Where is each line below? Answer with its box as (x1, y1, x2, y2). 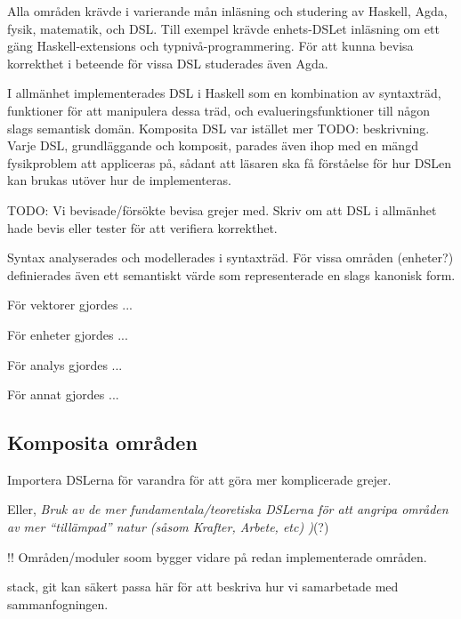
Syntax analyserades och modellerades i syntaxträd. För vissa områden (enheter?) (7, 248, 454, 267)
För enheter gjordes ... (7, 325, 128, 343)
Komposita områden (7, 429, 198, 456)
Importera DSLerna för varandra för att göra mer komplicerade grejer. (7, 470, 392, 488)
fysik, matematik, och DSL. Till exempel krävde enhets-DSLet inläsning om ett (7, 19, 440, 37)
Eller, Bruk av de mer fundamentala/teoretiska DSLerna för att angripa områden (7, 500, 449, 519)
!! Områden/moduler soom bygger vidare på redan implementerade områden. (7, 547, 427, 566)
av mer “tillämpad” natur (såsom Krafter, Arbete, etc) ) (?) (7, 518, 329, 536)
